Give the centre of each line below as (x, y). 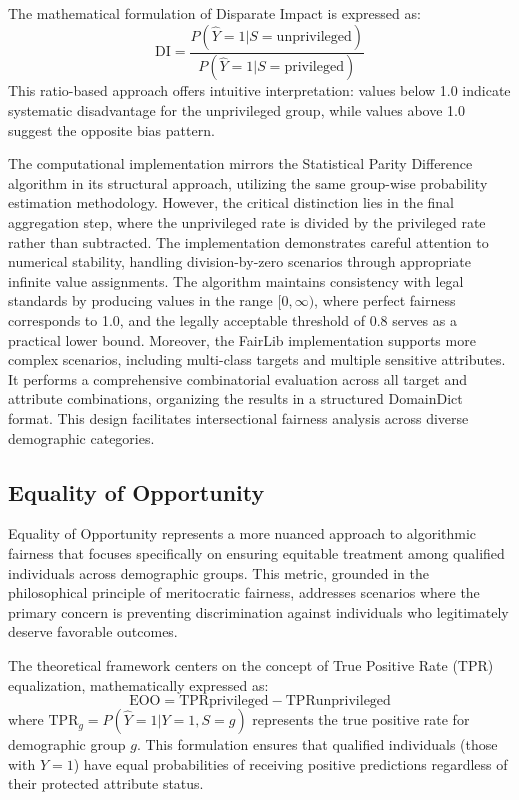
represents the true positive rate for (361, 719)
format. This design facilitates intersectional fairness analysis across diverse (238, 417)
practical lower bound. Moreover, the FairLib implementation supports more (242, 339)
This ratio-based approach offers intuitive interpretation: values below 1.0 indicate (259, 90)
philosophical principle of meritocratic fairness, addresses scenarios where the (244, 592)
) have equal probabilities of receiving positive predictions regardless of (290, 763)
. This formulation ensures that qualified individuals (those (317, 744)
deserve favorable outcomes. (93, 631)
